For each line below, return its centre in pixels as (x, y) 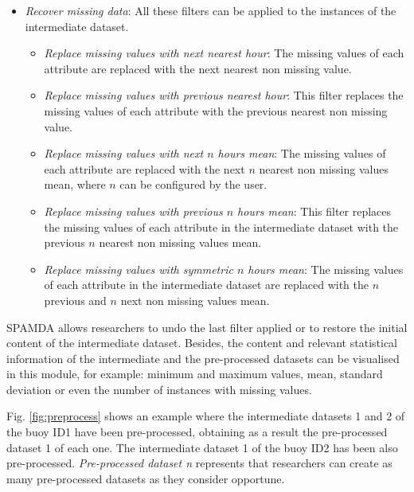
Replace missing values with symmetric (139, 269)
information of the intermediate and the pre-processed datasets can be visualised (203, 358)
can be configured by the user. (193, 184)
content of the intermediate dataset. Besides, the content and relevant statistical (202, 343)
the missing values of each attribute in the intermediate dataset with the (221, 226)
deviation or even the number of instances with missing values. (159, 389)
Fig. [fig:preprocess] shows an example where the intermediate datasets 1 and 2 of (206, 416)
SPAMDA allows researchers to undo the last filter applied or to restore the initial (207, 327)
